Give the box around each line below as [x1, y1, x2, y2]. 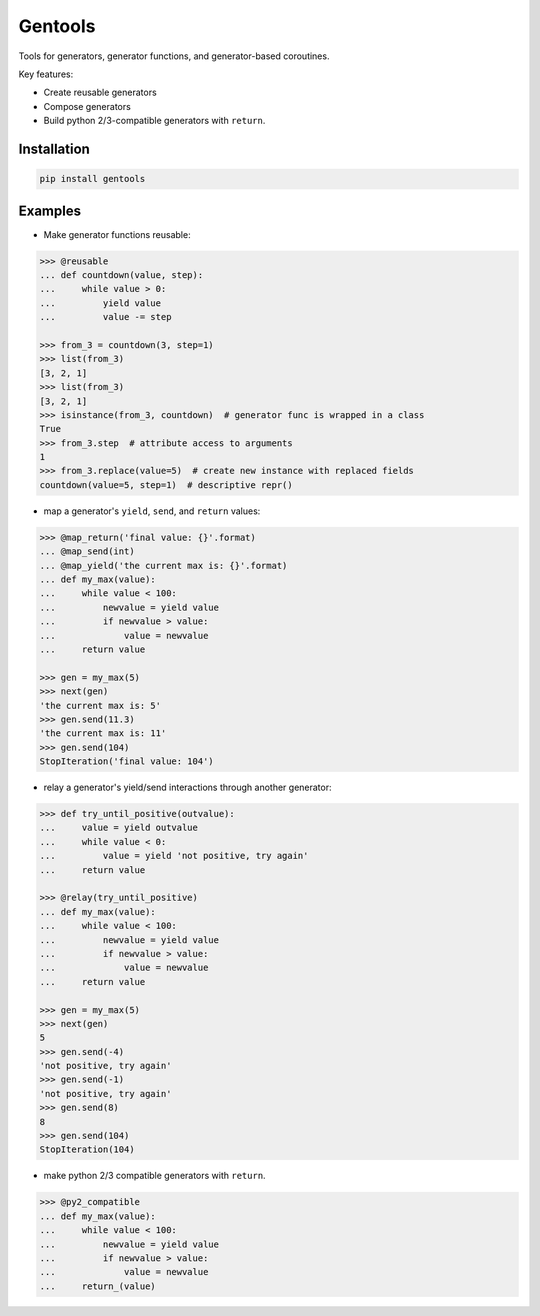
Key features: [18, 68, 74, 80]
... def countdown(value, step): [39, 269, 204, 280]
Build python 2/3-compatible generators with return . [43, 115, 266, 127]
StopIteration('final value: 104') [39, 756, 214, 767]
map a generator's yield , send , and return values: [43, 505, 261, 517]
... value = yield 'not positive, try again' [39, 850, 309, 862]
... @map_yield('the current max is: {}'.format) [39, 560, 288, 571]
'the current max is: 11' [39, 728, 167, 739]
